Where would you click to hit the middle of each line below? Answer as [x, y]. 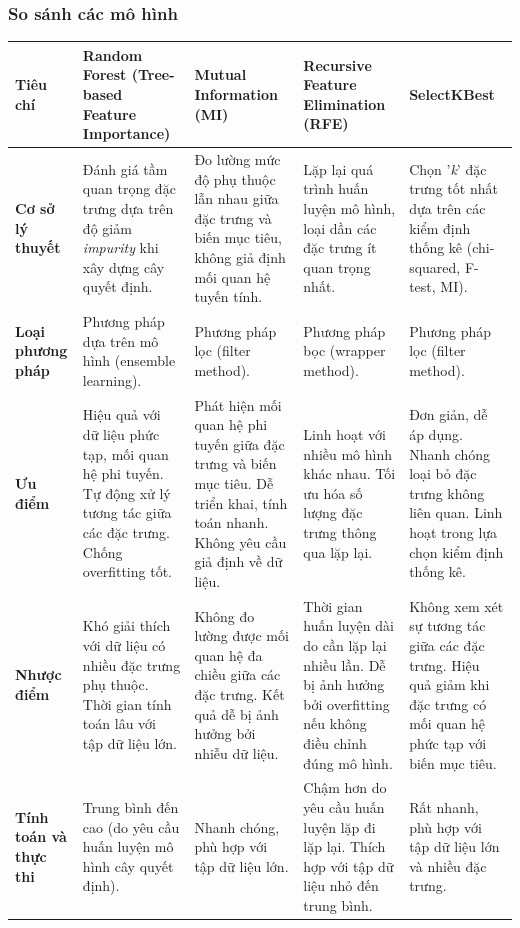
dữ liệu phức [121, 433]
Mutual [220, 74]
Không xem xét [456, 605]
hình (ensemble [129, 360]
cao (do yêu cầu [131, 826]
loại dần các [340, 227]
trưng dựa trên [128, 207]
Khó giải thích [126, 625]
